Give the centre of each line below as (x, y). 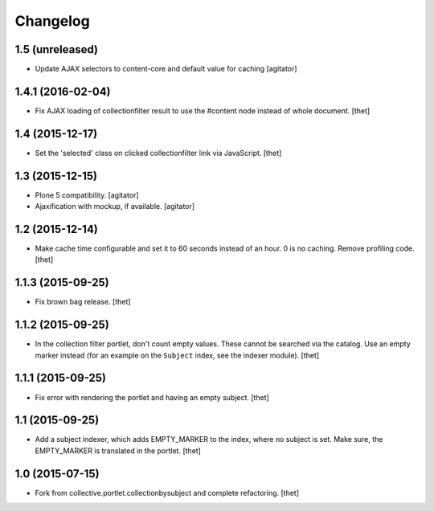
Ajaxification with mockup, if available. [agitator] (115, 206)
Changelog (52, 21)
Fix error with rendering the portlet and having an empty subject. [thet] (152, 397)
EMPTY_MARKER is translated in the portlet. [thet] (118, 451)
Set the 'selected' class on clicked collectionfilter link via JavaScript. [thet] (158, 153)
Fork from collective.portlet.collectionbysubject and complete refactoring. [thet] (167, 493)
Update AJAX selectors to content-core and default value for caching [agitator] (166, 69)
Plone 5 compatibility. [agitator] (87, 195)
